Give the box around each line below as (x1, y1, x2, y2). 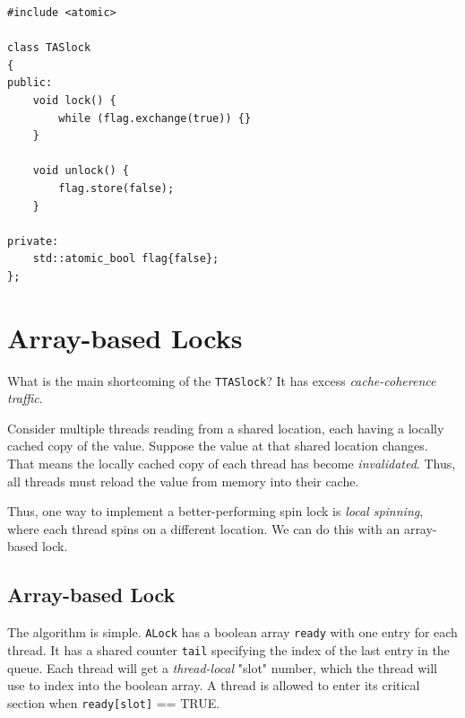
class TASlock (7, 41, 91, 55)
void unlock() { (32, 164, 130, 178)
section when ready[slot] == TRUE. (7, 693, 220, 712)
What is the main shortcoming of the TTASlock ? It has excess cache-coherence (7, 371, 436, 390)
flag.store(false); (58, 181, 175, 195)
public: (7, 76, 53, 90)
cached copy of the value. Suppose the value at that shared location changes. (7, 436, 428, 455)
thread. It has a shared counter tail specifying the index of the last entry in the (7, 640, 450, 659)
